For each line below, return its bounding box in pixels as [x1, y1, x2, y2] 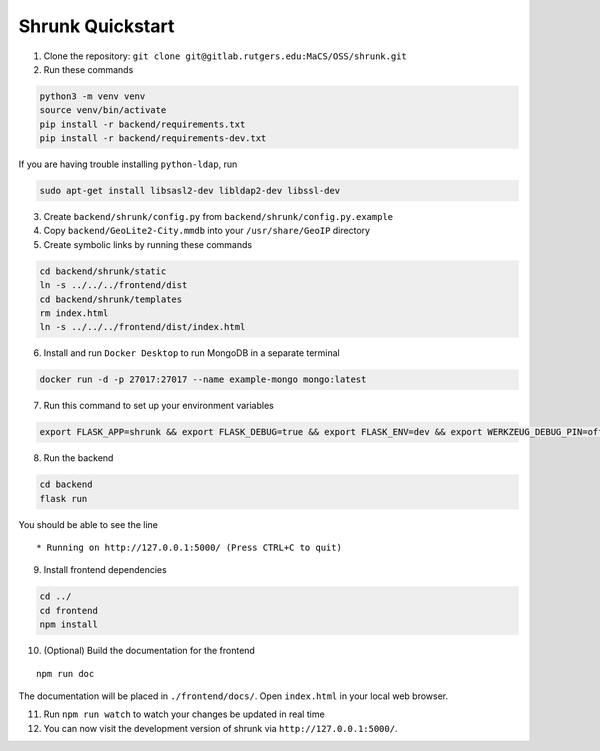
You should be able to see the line [18, 518, 159, 530]
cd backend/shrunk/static [39, 265, 167, 277]
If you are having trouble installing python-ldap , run [18, 158, 238, 170]
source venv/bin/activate [39, 105, 167, 116]
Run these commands [43, 63, 134, 75]
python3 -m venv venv [39, 90, 146, 102]
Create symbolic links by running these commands [43, 238, 253, 250]
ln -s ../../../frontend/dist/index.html [39, 321, 246, 333]
